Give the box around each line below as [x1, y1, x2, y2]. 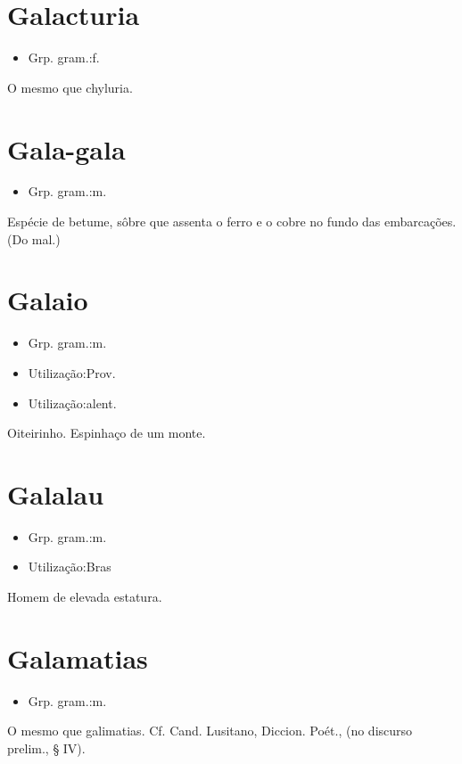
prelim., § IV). [7, 738, 86, 757]
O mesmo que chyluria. [7, 78, 133, 96]
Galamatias [7, 639, 148, 676]
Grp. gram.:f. [28, 48, 100, 67]
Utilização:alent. [28, 393, 117, 412]
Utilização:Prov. [28, 363, 116, 382]
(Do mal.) [7, 229, 61, 248]
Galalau [7, 475, 104, 512]
